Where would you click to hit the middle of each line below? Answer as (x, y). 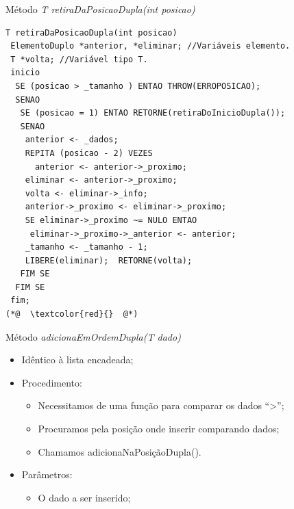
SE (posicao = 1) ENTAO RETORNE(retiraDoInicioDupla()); (153, 113)
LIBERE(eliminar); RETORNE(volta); (109, 260)
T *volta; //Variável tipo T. (79, 59)
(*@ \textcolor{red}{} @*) (72, 314)
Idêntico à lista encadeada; (77, 360)
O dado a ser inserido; (84, 497)
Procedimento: (52, 382)
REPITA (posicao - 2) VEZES (89, 153)
